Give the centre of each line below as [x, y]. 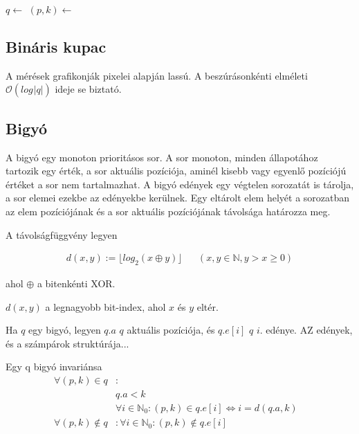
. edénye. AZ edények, [306, 330]
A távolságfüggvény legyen [62, 234]
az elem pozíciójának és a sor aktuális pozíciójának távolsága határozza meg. [168, 211]
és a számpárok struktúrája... [67, 343]
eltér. [208, 306]
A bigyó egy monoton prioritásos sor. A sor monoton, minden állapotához [162, 157]
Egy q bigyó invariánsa [54, 367]
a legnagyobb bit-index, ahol [105, 306]
